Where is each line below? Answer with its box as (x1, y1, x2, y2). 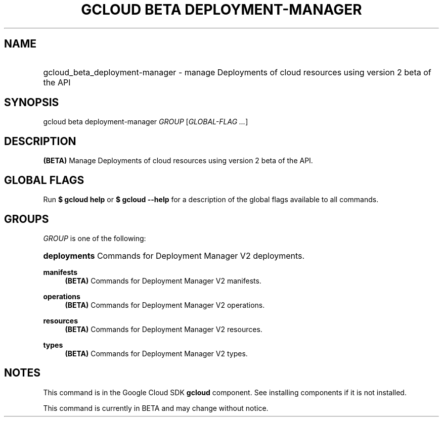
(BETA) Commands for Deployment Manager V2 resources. (65, 324, 262, 334)
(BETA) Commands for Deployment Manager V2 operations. (65, 300, 265, 309)
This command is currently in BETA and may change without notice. (43, 403, 269, 412)
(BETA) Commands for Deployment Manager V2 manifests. (65, 276, 261, 285)
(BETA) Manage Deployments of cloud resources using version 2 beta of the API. (43, 156, 313, 165)
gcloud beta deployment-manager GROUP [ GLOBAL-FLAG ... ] (43, 117, 248, 126)
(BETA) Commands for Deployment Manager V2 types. (65, 349, 248, 358)
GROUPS (4, 212, 49, 225)
